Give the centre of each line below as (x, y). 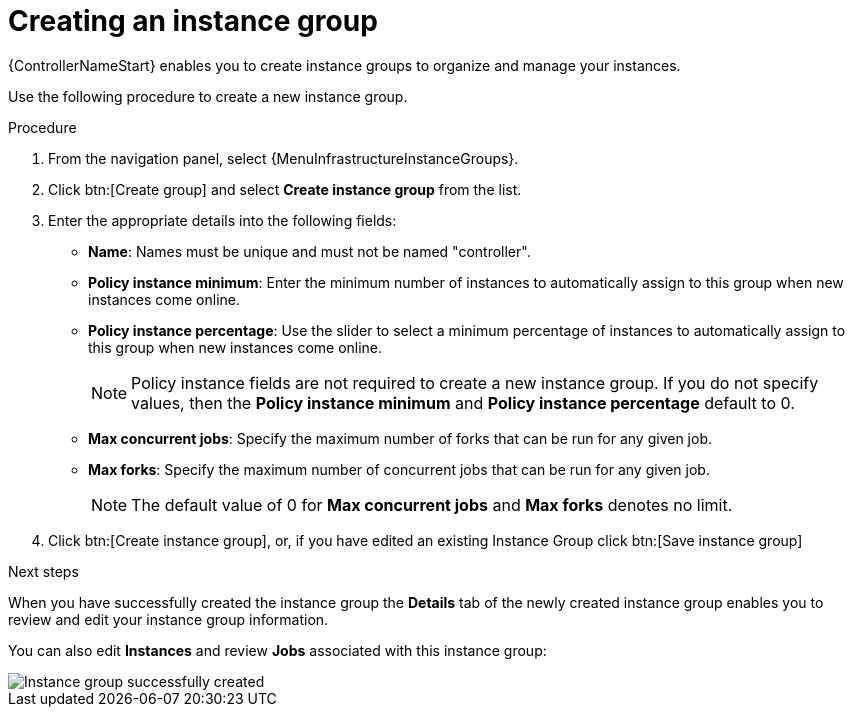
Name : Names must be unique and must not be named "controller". (309, 251)
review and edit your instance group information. (168, 619)
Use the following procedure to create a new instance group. (208, 96)
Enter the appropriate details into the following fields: (222, 220)
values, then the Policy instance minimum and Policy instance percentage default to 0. (463, 402)
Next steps (43, 571)
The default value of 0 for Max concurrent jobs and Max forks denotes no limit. (432, 504)
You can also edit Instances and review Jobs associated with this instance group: (277, 650)
